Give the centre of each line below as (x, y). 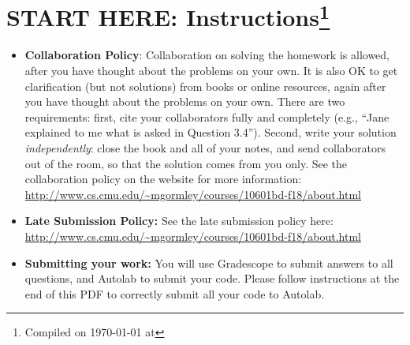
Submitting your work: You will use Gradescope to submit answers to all (209, 262)
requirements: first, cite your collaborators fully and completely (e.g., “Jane (207, 116)
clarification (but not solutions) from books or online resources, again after (205, 86)
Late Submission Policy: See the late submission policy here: (179, 221)
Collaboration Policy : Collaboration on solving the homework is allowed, (207, 55)
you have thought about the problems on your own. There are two (185, 101)
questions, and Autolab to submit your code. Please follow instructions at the (212, 278)
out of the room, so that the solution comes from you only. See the (186, 163)
